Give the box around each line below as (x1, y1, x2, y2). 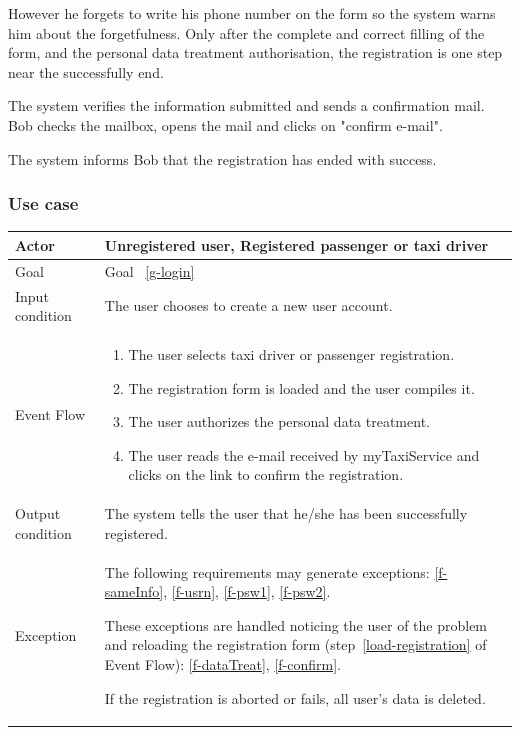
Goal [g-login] (104, 260, 195, 281)
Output (15, 503, 61, 524)
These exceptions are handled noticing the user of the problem (104, 614, 488, 635)
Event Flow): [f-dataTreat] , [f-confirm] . (104, 654, 341, 675)
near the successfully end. (8, 61, 164, 82)
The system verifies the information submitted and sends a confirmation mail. (8, 95, 485, 116)
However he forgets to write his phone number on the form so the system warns (8, 3, 496, 23)
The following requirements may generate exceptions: (104, 561, 430, 582)
